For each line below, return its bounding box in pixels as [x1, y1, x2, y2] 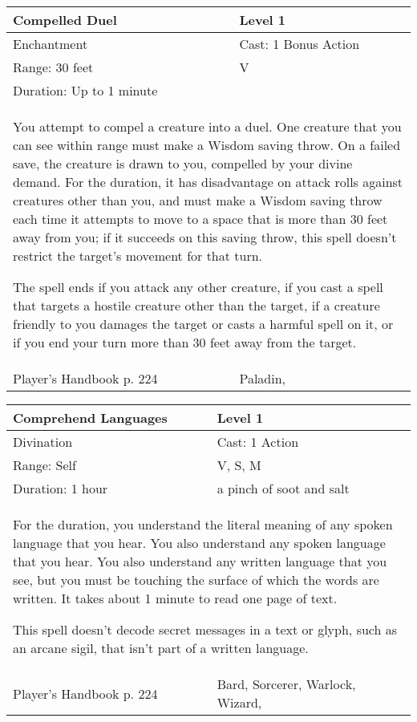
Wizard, [217, 693, 262, 712]
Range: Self [13, 456, 76, 474]
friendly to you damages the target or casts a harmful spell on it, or [13, 314, 394, 333]
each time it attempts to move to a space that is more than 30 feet [13, 209, 388, 228]
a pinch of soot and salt [217, 479, 350, 497]
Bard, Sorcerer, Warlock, [217, 675, 356, 693]
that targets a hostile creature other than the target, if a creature [13, 296, 380, 314]
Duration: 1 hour [13, 479, 108, 497]
